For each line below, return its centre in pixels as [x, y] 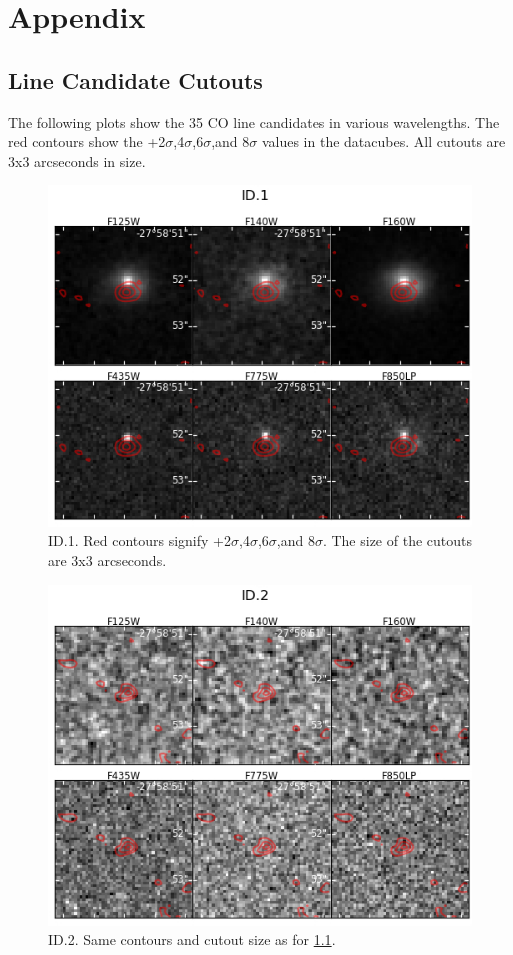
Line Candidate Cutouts [135, 79]
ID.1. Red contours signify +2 [139, 540]
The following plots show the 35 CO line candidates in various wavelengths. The [254, 121]
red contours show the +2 [87, 141]
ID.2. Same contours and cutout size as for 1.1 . [192, 939]
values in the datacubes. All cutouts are [383, 141]
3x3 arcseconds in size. [77, 160]
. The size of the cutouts [397, 540]
